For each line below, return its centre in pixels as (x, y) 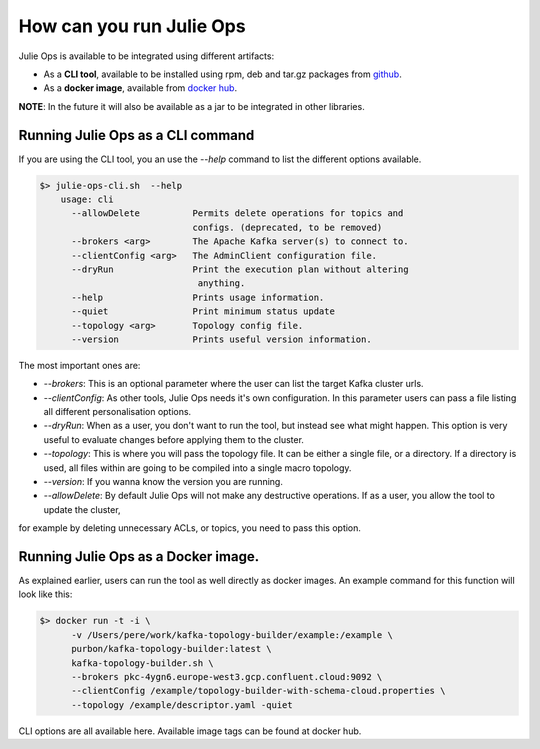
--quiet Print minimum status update (203, 311)
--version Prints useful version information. (221, 339)
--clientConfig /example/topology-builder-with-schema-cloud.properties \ (258, 691)
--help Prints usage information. (198, 297)
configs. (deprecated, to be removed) (287, 227)
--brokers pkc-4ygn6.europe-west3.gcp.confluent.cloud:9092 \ (227, 677)
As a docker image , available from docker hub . (140, 88)
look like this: (45, 594)
